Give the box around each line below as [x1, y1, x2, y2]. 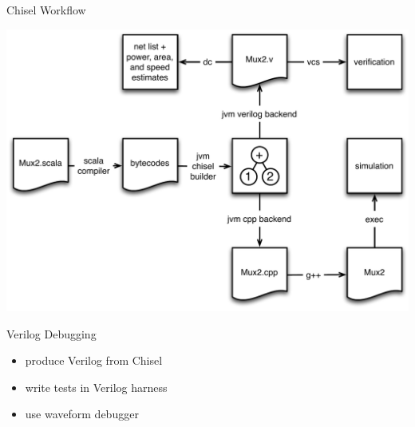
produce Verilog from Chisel [25, 352, 163, 369]
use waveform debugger [25, 405, 139, 422]
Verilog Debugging [6, 325, 97, 342]
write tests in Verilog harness [25, 378, 168, 395]
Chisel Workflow [6, 2, 86, 18]
